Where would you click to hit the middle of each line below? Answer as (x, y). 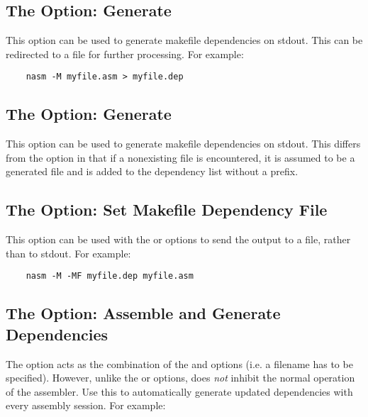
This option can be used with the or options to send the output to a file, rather (178, 239)
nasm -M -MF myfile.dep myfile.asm (110, 276)
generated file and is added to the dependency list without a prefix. (152, 171)
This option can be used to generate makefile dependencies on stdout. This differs (183, 144)
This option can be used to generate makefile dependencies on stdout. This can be (184, 40)
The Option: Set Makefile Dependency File (167, 210)
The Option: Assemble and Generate (143, 313)
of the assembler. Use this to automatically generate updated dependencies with (179, 391)
